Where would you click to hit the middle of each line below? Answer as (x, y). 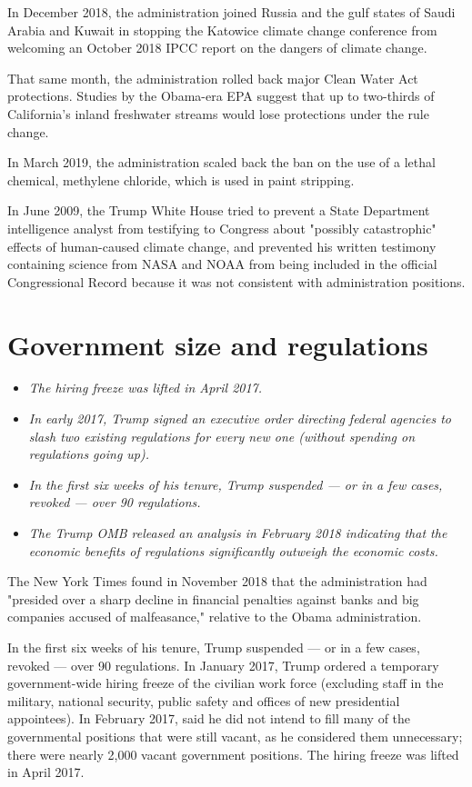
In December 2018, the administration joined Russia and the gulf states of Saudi (231, 12)
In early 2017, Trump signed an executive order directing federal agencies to (240, 418)
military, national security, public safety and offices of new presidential (204, 700)
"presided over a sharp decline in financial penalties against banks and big (213, 598)
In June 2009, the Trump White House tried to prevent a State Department (219, 210)
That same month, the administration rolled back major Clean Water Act (213, 78)
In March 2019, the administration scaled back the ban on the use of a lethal (221, 162)
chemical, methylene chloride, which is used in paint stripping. (181, 179)
